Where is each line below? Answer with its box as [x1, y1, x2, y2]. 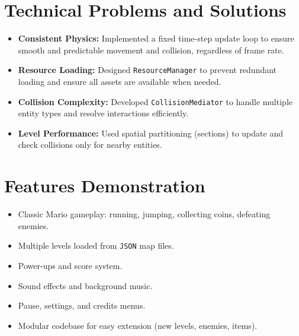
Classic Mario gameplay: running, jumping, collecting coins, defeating [18, 208, 271, 220]
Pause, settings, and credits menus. [18, 299, 146, 312]
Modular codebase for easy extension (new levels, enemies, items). [18, 319, 258, 331]
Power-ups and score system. [18, 259, 123, 271]
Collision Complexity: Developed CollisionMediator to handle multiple [18, 95, 292, 107]
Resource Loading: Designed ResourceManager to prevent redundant [18, 64, 277, 76]
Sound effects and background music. [18, 279, 153, 291]
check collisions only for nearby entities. [18, 138, 162, 151]
